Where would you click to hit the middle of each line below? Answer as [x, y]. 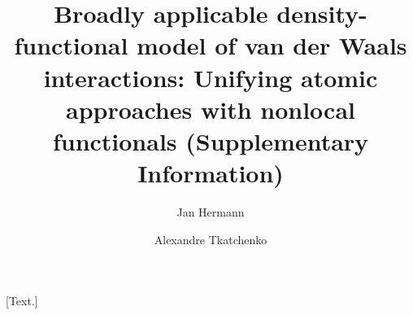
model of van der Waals [272, 45]
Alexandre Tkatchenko [211, 239]
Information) [211, 173]
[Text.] [22, 301]
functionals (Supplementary [211, 140]
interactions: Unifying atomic [211, 77]
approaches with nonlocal [211, 109]
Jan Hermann [211, 212]
